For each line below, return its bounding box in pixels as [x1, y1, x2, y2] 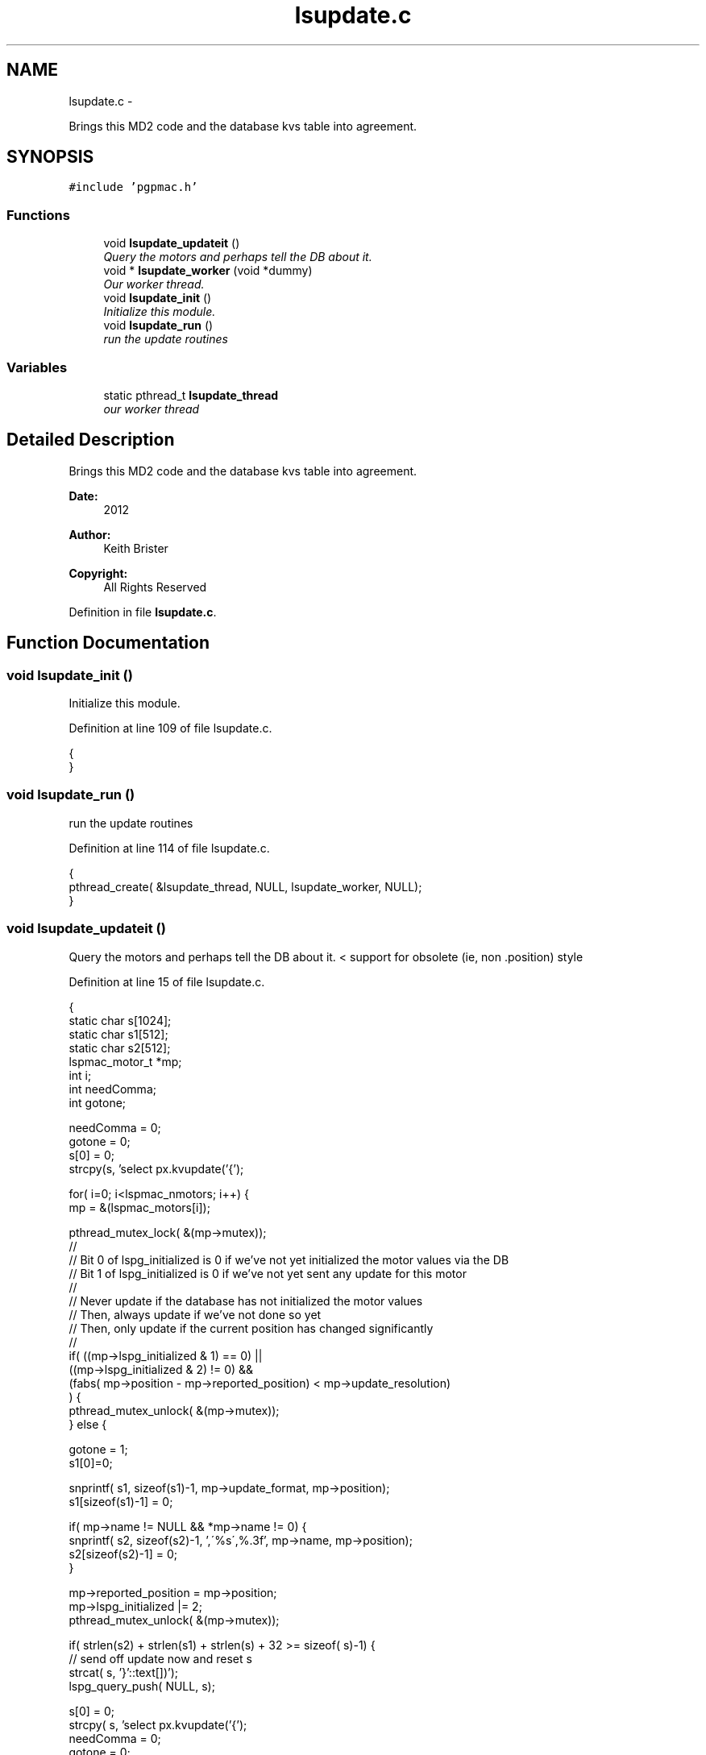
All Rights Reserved [103, 579, 207, 594]
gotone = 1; [69, 1442, 128, 1456]
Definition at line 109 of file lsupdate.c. [69, 721, 272, 735]
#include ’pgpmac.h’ [69, 180, 198, 194]
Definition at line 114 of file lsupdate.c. [69, 840, 270, 855]
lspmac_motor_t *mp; [69, 1054, 182, 1068]
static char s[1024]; [69, 1013, 172, 1027]
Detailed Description [6, 429, 175, 450]
